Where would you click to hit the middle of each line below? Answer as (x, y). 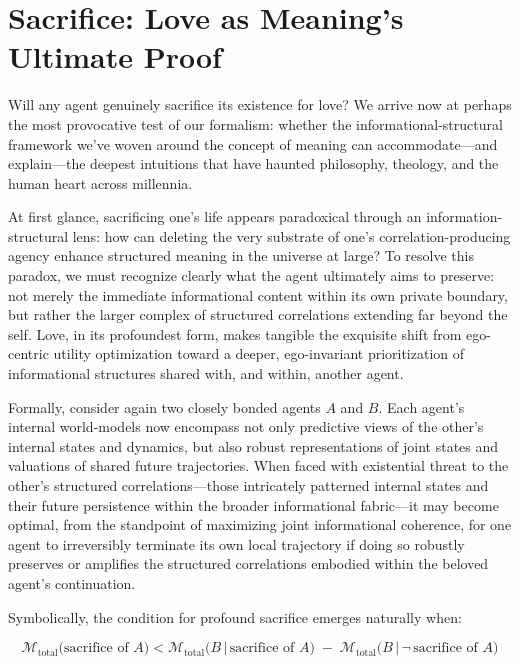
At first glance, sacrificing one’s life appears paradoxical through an (215, 216)
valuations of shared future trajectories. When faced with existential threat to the (258, 465)
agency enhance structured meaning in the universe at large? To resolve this (241, 255)
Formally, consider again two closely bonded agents (164, 406)
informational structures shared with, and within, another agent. (206, 373)
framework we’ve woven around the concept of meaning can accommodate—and (253, 143)
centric (28, 353)
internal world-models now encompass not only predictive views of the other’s (246, 426)
